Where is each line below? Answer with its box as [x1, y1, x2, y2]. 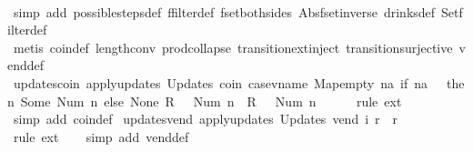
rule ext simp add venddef [13, 127, 189, 146]
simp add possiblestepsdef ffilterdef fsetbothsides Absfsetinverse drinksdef [13, 2, 436, 21]
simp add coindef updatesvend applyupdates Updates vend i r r [13, 109, 398, 128]
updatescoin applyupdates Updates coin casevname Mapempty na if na [13, 73, 428, 92]
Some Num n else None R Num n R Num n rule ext [20, 91, 402, 110]
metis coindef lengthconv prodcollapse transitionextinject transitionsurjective [13, 37, 453, 56]
